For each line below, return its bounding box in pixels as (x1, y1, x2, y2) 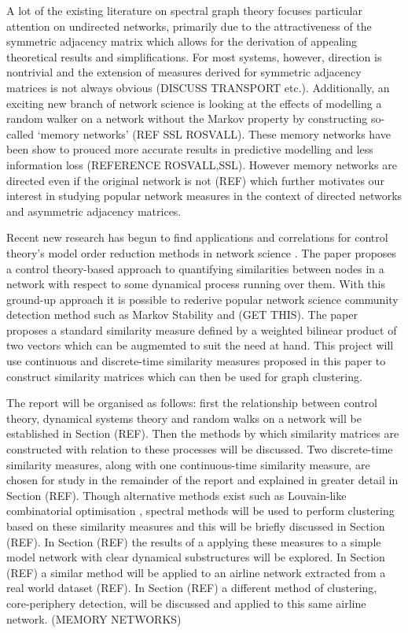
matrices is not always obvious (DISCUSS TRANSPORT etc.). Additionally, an (6, 79, 390, 95)
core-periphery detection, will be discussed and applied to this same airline (6, 594, 366, 611)
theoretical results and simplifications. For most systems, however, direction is (6, 48, 382, 65)
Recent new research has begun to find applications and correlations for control (6, 229, 388, 246)
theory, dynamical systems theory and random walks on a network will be (6, 409, 362, 426)
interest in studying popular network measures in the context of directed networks (6, 187, 402, 204)
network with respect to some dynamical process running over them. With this (6, 276, 386, 292)
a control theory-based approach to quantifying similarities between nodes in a (6, 260, 384, 276)
